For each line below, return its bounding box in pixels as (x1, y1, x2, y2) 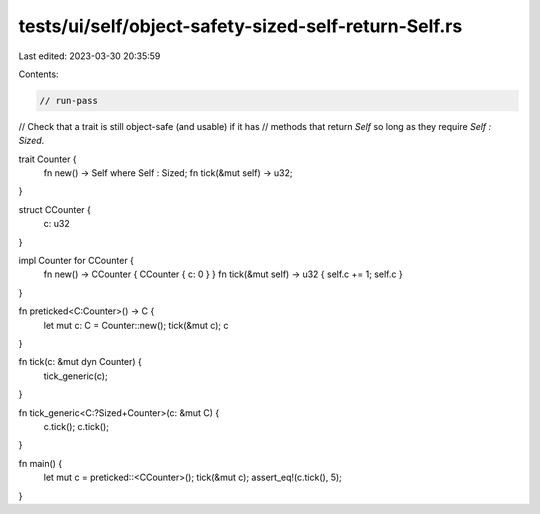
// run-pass (39, 95, 99, 106)
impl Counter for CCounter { (18, 255, 135, 267)
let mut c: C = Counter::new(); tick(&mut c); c (43, 319, 229, 331)
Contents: (18, 68, 59, 80)
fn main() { (18, 457, 63, 469)
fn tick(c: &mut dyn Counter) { (18, 356, 142, 368)
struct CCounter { (18, 203, 92, 215)
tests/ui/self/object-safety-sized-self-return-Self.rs (18, 15, 463, 37)
